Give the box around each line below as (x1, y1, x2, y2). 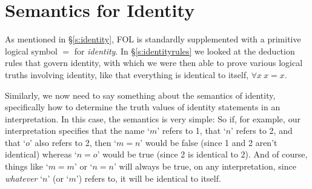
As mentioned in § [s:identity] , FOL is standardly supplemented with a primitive (5, 33, 301, 45)
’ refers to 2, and (231, 124, 293, 137)
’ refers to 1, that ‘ (157, 124, 226, 137)
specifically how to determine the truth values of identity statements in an (5, 101, 280, 113)
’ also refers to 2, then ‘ (30, 136, 116, 148)
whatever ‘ (5, 171, 43, 184)
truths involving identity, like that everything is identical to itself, (5, 68, 249, 81)
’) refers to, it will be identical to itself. (76, 171, 221, 184)
